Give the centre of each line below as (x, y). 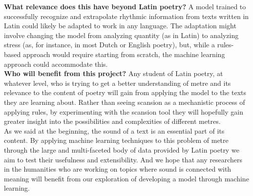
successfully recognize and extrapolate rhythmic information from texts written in (126, 16)
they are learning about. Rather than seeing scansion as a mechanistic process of (125, 102)
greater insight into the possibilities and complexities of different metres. (112, 121)
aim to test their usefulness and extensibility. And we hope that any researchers (123, 159)
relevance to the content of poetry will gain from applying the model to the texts (125, 92)
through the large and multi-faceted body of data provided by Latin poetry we (122, 149)
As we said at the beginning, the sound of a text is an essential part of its (114, 130)
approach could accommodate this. (56, 64)
